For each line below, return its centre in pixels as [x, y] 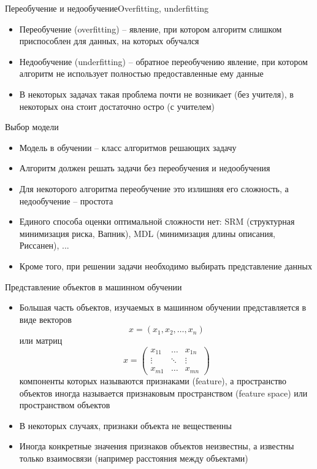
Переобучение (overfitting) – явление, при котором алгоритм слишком [151, 29]
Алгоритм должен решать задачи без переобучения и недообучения [145, 168]
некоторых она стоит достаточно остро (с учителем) [117, 106]
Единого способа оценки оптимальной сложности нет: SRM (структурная [157, 221]
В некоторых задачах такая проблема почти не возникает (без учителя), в [156, 94]
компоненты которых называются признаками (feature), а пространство [153, 380]
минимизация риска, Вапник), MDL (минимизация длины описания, [147, 233]
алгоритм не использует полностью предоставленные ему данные [141, 73]
